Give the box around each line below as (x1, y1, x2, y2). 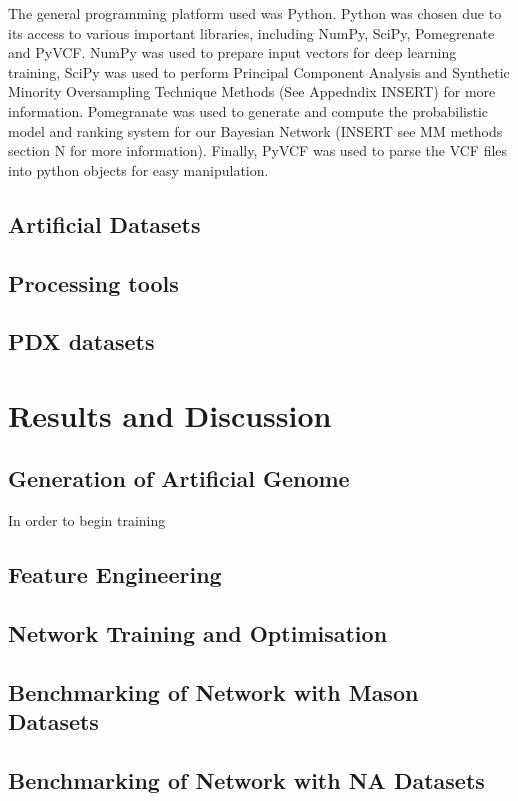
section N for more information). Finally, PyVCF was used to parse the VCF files (8, 140, 508, 161)
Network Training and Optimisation (8, 618, 388, 649)
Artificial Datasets (8, 208, 201, 239)
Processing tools (8, 267, 179, 298)
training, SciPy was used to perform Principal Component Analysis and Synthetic (8, 61, 510, 82)
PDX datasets (8, 326, 155, 357)
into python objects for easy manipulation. (8, 159, 269, 180)
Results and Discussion (8, 394, 332, 435)
